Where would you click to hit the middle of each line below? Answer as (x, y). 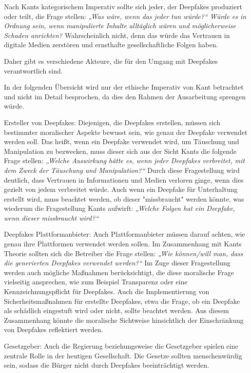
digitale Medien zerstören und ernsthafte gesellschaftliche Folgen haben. (111, 45)
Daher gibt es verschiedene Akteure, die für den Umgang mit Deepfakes (111, 61)
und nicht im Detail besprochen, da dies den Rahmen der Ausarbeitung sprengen (125, 96)
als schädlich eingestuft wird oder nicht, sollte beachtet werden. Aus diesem (116, 310)
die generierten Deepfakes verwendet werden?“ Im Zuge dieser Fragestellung (117, 263)
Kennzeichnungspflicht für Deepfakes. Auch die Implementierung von (107, 291)
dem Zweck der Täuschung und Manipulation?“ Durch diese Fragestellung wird (122, 170)
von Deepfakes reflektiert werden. (54, 329)
